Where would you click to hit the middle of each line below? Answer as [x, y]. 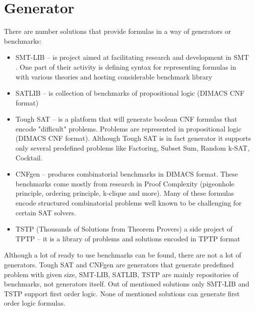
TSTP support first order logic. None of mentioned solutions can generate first [122, 293]
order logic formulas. [35, 303]
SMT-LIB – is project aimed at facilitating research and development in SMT [132, 57]
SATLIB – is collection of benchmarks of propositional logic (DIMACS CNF [130, 93]
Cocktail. [29, 157]
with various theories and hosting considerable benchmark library [114, 76]
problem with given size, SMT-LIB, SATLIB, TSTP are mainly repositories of [121, 274]
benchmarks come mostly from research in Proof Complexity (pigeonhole [125, 183]
